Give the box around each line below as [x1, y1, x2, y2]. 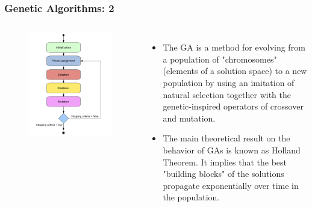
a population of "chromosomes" [163, 52, 277, 65]
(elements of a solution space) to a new [163, 64, 307, 77]
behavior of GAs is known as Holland [163, 143, 301, 156]
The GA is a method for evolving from [163, 41, 305, 54]
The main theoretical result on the [163, 132, 290, 144]
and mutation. [163, 111, 216, 124]
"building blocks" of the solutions [163, 167, 284, 180]
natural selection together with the [163, 88, 291, 100]
